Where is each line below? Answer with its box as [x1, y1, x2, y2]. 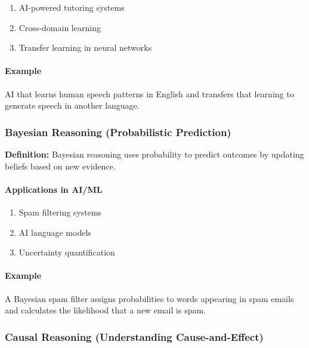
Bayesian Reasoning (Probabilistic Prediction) [5, 124, 231, 139]
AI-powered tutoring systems [18, 1, 125, 13]
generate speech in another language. [5, 99, 140, 112]
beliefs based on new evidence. [5, 159, 116, 172]
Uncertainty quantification [18, 246, 115, 258]
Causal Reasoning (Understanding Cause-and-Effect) [5, 329, 264, 344]
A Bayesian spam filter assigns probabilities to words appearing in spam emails [5, 292, 294, 304]
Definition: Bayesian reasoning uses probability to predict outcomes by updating [5, 147, 304, 160]
